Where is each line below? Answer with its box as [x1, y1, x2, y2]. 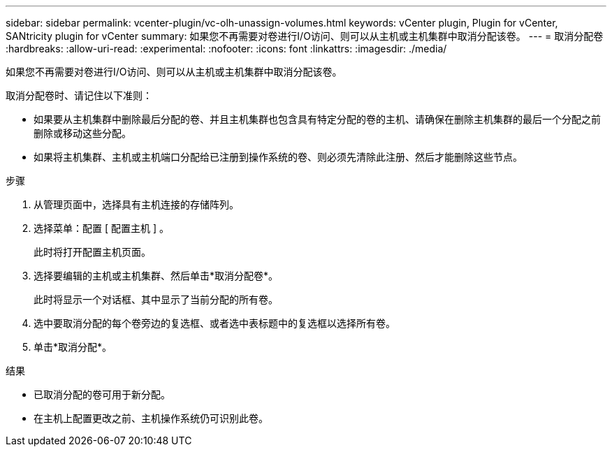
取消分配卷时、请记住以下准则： [6, 89, 152, 101]
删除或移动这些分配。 [34, 127, 131, 139]
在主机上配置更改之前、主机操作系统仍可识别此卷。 [34, 412, 268, 424]
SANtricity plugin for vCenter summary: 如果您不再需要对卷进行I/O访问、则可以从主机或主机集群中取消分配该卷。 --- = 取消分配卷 [6, 30, 604, 42]
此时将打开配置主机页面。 [34, 246, 151, 258]
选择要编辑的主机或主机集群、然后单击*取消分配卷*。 [34, 270, 279, 282]
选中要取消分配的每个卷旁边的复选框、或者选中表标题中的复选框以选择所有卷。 [34, 317, 395, 329]
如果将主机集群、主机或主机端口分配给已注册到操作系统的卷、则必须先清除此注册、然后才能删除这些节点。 [34, 151, 523, 163]
